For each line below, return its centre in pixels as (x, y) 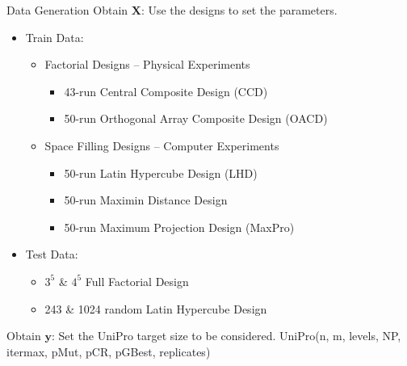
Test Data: (52, 254)
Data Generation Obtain (67, 10)
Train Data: (55, 37)
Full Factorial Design (137, 281)
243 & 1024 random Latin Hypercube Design (156, 308)
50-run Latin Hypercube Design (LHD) (161, 172)
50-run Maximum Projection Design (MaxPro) (179, 227)
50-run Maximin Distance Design (146, 200)
